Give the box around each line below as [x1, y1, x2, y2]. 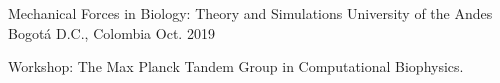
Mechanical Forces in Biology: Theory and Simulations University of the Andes [8, 3, 493, 23]
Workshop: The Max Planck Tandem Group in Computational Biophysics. [8, 56, 464, 77]
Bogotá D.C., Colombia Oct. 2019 [8, 22, 215, 43]
